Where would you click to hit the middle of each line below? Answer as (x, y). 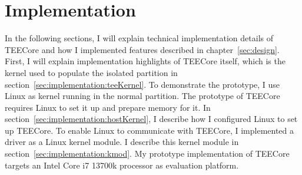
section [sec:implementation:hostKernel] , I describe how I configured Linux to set (151, 119)
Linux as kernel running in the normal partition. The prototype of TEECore (142, 96)
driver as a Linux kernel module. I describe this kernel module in (122, 142)
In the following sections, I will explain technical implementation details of (139, 38)
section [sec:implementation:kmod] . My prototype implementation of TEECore (147, 153)
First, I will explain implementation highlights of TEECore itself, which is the (145, 61)
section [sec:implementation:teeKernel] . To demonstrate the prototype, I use (142, 84)
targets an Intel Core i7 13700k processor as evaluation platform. (122, 165)
